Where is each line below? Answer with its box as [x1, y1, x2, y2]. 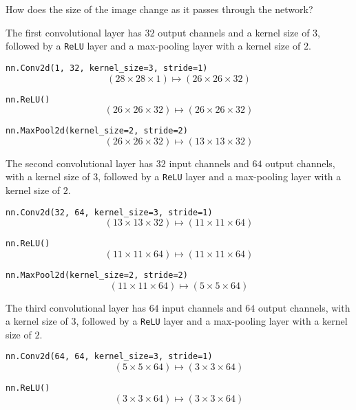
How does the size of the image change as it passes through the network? [6, 2, 313, 16]
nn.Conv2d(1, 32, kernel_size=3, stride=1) [6, 63, 208, 73]
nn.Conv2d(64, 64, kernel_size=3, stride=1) [6, 352, 213, 362]
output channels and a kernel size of [158, 25, 310, 39]
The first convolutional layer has [6, 25, 142, 39]
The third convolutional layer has [6, 300, 146, 314]
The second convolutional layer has [6, 155, 154, 170]
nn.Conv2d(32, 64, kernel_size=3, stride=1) [6, 207, 213, 217]
